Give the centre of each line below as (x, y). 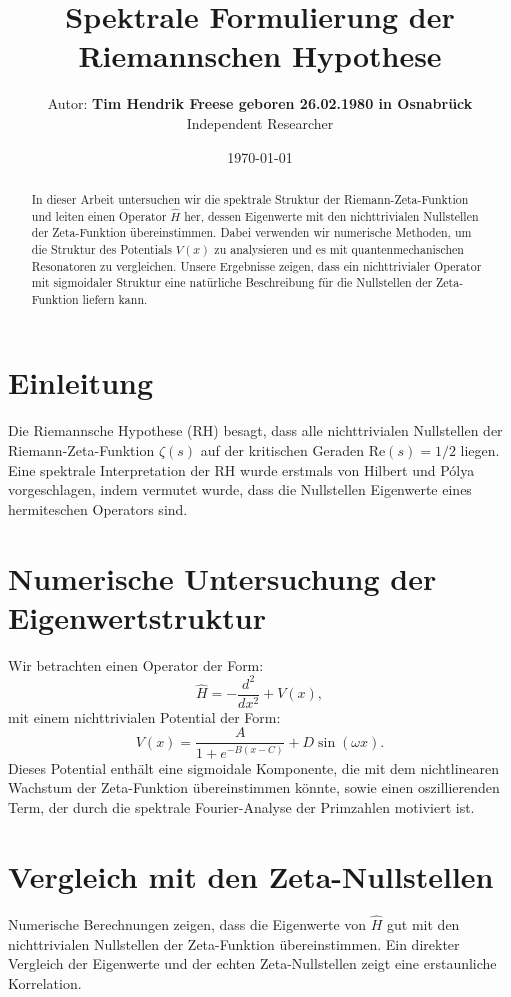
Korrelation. (45, 982)
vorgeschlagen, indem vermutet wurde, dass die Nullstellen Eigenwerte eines (240, 489)
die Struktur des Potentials (101, 248)
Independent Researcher (260, 122)
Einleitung (81, 382)
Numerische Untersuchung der (222, 577)
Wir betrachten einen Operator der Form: (136, 664)
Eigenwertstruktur (137, 616)
